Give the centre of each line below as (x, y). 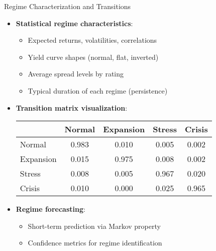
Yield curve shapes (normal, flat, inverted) (93, 57)
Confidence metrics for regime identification (95, 243)
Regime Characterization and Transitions (68, 6)
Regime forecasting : (50, 209)
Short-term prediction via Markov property (94, 226)
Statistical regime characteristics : (74, 23)
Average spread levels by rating (76, 74)
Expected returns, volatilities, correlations (92, 40)
